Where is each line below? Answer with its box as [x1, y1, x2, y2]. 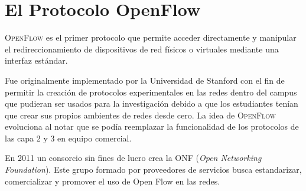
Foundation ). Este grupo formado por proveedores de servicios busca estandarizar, [5, 163, 302, 176]
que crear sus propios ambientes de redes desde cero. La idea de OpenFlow [5, 108, 276, 121]
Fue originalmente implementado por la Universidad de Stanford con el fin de [5, 74, 285, 86]
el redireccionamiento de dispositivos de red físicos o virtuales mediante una [5, 42, 279, 55]
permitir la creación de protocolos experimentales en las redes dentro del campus [5, 85, 297, 98]
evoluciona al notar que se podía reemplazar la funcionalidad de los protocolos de [5, 120, 299, 133]
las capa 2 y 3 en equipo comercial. [5, 131, 132, 144]
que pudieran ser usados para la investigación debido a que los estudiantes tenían [5, 97, 298, 110]
